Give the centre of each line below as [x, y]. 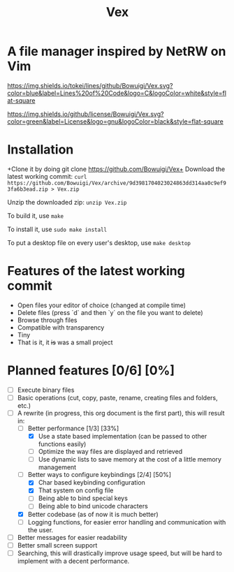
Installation [41, 150]
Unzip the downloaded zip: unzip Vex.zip [67, 202]
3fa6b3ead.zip [28, 189]
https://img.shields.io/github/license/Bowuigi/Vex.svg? [86, 114]
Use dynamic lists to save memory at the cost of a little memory [130, 460]
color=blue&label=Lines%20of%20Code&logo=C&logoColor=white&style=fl [117, 93]
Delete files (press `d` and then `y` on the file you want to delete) [110, 312]
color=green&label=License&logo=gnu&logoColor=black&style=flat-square [115, 121]
